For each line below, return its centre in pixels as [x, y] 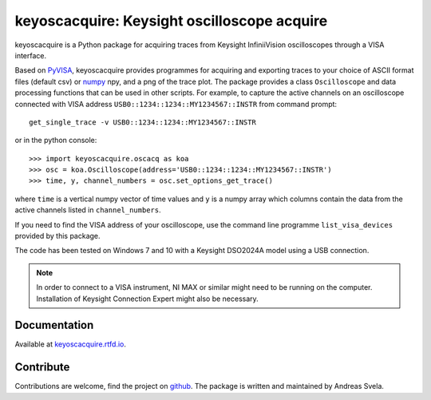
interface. [31, 55]
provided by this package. [57, 236]
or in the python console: [56, 141]
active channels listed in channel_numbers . [88, 210]
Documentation [54, 325]
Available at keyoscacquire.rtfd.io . [71, 344]
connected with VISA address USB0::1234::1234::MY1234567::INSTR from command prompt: [176, 104]
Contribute [42, 367]
